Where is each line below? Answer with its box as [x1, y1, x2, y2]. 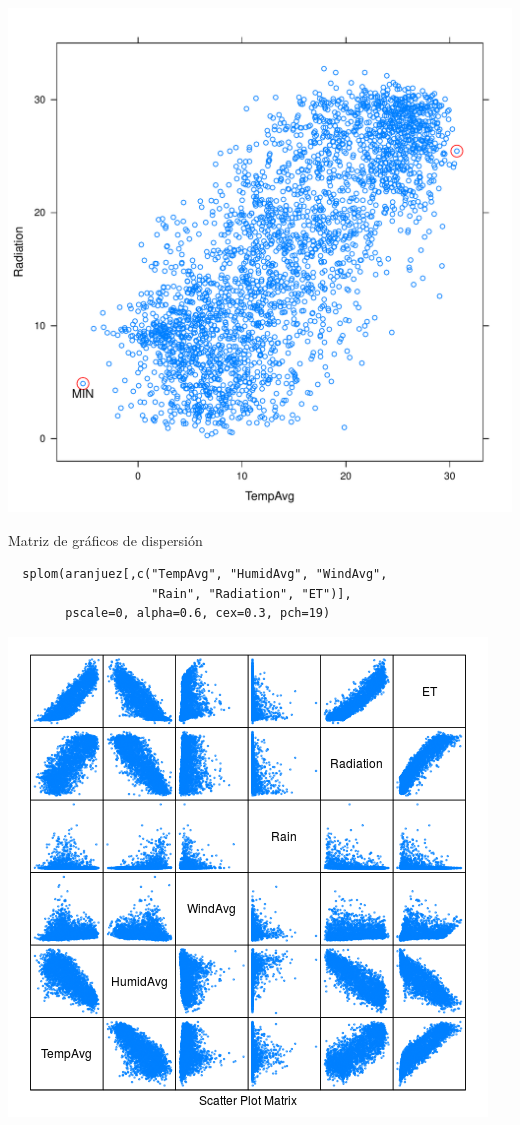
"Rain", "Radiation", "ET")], [151, 586, 352, 601]
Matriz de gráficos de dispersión [8, 529, 203, 550]
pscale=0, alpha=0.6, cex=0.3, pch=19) [65, 606, 331, 621]
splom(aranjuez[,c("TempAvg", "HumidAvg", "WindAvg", [22, 567, 388, 582]
